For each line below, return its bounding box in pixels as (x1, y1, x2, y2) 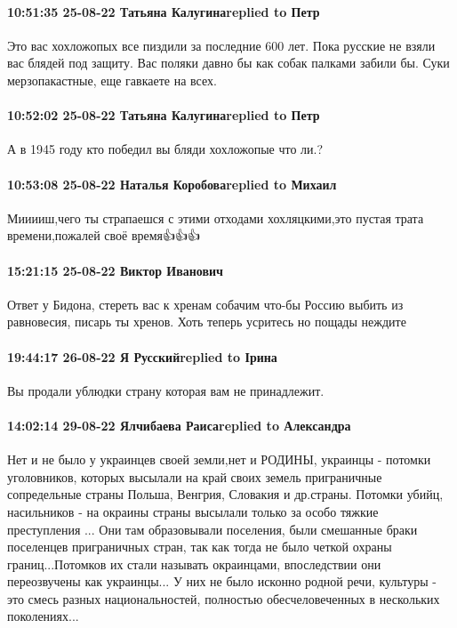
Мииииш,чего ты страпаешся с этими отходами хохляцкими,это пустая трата (7, 208, 424, 227)
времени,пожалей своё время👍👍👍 (7, 226, 201, 245)
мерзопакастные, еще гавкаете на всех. (7, 70, 217, 89)
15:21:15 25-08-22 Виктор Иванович (7, 261, 223, 279)
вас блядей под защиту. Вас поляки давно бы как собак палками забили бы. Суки (7, 53, 450, 72)
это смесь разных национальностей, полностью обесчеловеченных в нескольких (7, 589, 440, 608)
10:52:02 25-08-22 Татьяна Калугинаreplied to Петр (7, 106, 320, 125)
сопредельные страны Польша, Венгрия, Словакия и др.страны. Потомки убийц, (7, 485, 444, 503)
